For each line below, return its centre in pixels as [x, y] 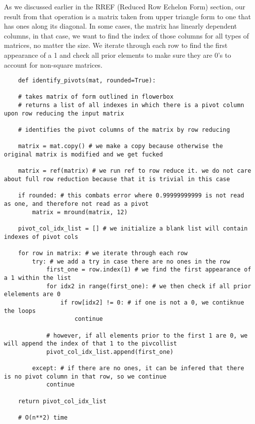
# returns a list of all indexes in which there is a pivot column [131, 105]
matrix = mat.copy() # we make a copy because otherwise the [120, 146]
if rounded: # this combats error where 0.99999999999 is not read [131, 196]
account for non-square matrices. [53, 64]
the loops [20, 311]
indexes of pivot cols [41, 237]
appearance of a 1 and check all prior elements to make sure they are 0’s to [118, 55]
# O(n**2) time [43, 418]
